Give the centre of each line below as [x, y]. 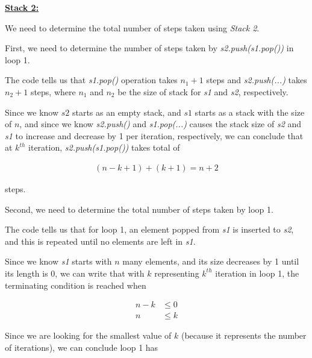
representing [177, 273]
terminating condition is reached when [76, 285]
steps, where [53, 91]
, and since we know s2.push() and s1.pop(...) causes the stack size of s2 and [161, 124]
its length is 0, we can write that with [75, 273]
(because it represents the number [244, 335]
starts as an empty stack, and [126, 112]
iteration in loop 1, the [257, 273]
